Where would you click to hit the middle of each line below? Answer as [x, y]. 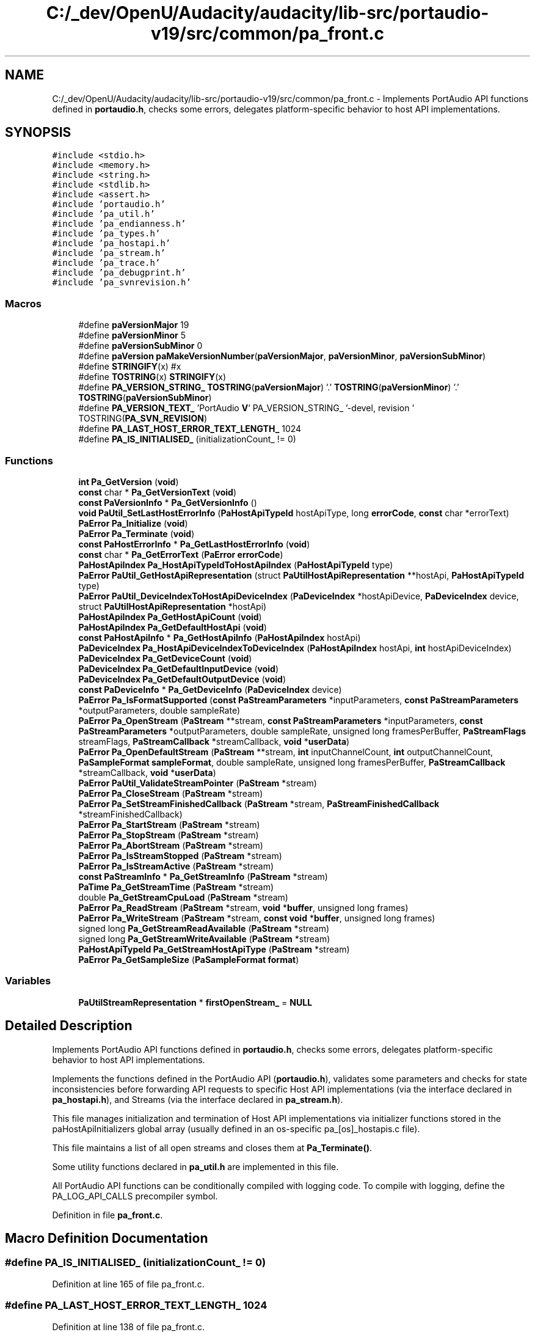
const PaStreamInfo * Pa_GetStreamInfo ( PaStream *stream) [203, 876]
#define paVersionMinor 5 [132, 335]
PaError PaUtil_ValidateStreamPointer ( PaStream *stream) [198, 783]
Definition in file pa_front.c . [107, 1215]
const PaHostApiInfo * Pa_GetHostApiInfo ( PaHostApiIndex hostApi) [220, 637]
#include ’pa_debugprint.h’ [119, 273]
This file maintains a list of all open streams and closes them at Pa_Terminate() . [212, 1147]
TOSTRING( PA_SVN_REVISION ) [143, 419]
